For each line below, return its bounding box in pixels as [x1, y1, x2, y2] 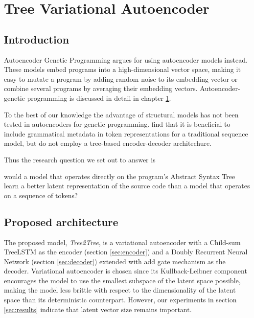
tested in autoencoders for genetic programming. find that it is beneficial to [4, 119, 231, 129]
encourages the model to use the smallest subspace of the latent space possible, [4, 275, 241, 285]
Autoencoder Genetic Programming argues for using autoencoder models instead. [4, 54, 248, 65]
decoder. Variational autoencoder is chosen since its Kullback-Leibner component [4, 266, 247, 276]
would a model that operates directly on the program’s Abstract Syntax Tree [4, 171, 235, 181]
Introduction [4, 31, 69, 46]
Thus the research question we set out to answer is [4, 154, 156, 164]
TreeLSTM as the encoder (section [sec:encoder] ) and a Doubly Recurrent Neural [4, 247, 248, 257]
